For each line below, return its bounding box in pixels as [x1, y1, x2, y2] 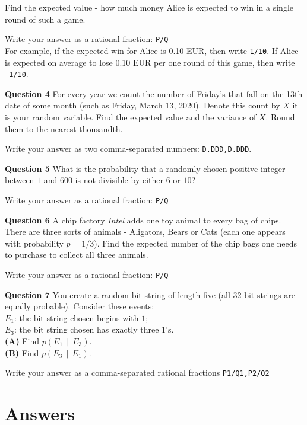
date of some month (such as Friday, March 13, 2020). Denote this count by [5, 99, 280, 111]
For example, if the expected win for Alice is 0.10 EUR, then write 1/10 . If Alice [5, 44, 299, 56]
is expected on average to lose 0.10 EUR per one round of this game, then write [5, 56, 295, 68]
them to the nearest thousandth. [5, 122, 123, 135]
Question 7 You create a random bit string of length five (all [5, 288, 230, 301]
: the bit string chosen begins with [14, 311, 139, 324]
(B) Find [5, 346, 39, 359]
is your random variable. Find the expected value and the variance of [5, 110, 257, 123]
